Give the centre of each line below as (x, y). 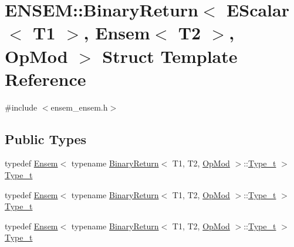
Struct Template (170, 56)
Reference (45, 79)
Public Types (46, 138)
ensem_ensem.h (79, 107)
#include (21, 107)
